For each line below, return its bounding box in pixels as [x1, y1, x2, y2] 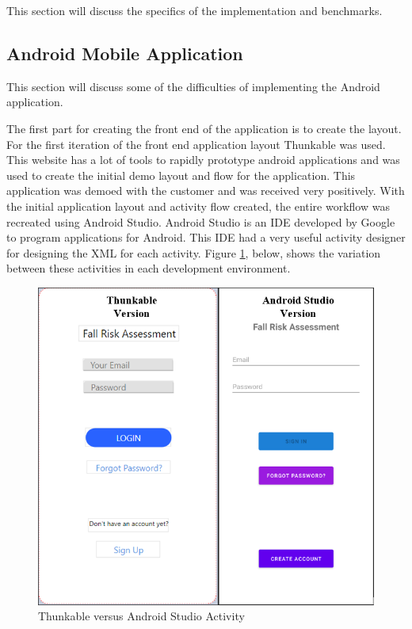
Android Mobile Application [6, 40, 243, 65]
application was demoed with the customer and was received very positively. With [6, 182, 405, 199]
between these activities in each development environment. [6, 260, 291, 276]
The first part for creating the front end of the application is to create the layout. [6, 120, 402, 136]
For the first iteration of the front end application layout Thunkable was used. [6, 135, 386, 152]
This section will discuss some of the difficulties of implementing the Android [6, 78, 380, 94]
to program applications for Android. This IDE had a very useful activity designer [6, 229, 406, 246]
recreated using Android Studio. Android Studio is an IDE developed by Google [6, 213, 395, 230]
